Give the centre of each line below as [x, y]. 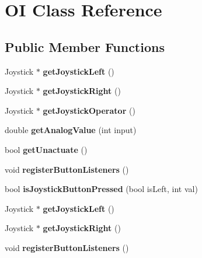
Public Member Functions [85, 46]
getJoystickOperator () [89, 110]
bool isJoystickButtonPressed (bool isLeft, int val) [101, 189]
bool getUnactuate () [46, 149]
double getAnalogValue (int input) [71, 130]
